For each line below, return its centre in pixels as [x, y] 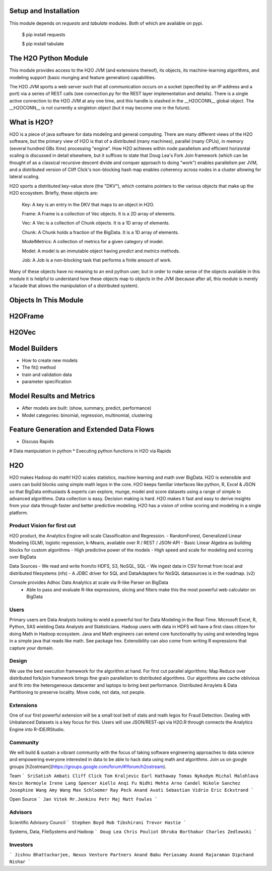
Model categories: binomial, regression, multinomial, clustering [87, 415]
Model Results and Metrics [52, 396]
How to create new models [50, 360]
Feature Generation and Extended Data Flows [82, 430]
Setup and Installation [45, 11]
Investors [21, 844]
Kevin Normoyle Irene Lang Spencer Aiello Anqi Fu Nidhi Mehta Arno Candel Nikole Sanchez [125, 783]
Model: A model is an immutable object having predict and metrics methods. [101, 251]
